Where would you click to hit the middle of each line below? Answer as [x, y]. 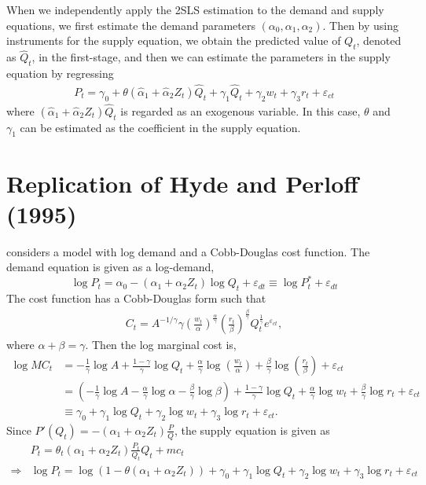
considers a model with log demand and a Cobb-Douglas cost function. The [188, 251]
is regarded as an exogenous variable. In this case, [241, 110]
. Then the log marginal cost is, [161, 345]
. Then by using [361, 25]
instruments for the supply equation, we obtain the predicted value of [174, 40]
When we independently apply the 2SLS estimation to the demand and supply [195, 9]
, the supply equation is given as [252, 430]
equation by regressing [60, 73]
